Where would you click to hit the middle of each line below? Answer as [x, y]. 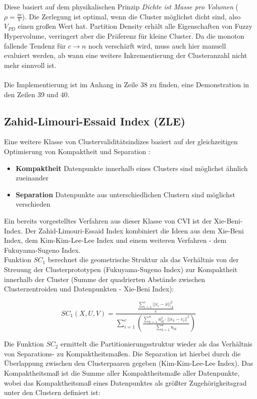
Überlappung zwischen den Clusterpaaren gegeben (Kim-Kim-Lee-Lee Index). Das [128, 363]
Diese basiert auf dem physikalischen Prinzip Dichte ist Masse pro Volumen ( [121, 6]
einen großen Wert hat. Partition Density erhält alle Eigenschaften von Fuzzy [135, 26]
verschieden [33, 204]
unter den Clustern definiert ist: [52, 392]
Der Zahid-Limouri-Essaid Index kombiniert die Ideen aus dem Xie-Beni [134, 230]
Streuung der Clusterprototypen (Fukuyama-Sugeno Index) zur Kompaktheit [121, 269]
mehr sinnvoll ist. [30, 65]
